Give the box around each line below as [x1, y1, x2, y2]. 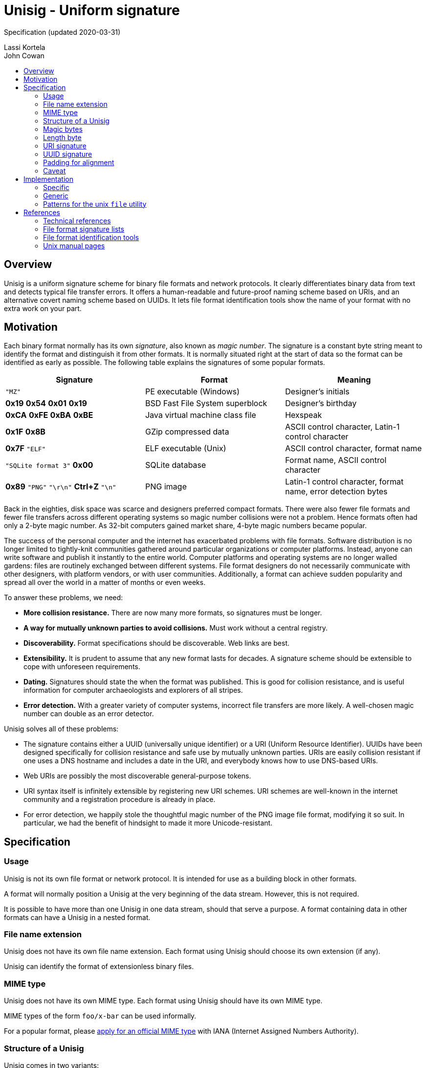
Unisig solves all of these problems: [4, 725, 119, 733]
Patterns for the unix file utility [43, 199, 147, 208]
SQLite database [145, 460, 206, 470]
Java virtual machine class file [145, 410, 256, 420]
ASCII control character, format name [285, 443, 422, 454]
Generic [43, 191, 68, 200]
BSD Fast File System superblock [145, 398, 268, 409]
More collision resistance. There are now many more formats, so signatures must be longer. [23, 608, 322, 617]
